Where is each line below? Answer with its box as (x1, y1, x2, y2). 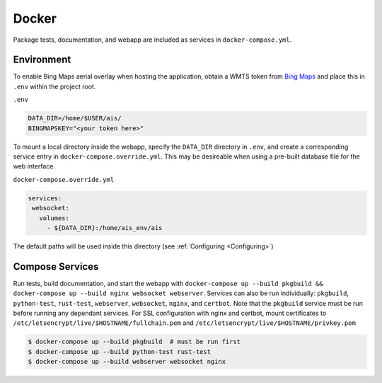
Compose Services (13, 261, 99, 273)
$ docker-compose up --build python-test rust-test (28, 348, 212, 355)
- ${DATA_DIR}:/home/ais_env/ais (46, 224, 163, 231)
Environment (13, 54, 71, 66)
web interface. (13, 162, 56, 171)
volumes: (39, 214, 70, 222)
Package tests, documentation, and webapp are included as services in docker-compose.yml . (13, 35, 292, 44)
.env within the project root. (13, 82, 96, 91)
